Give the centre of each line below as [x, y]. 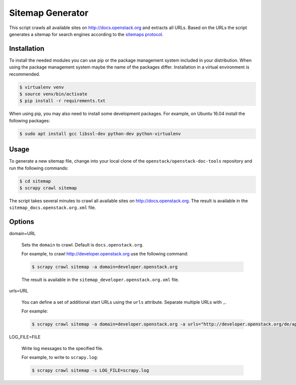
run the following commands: [39, 168]
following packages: [30, 120]
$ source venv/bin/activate [53, 94]
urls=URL [19, 291]
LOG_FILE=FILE [25, 337]
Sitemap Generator [49, 13]
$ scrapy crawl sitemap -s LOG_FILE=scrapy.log [90, 370]
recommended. [25, 74]
